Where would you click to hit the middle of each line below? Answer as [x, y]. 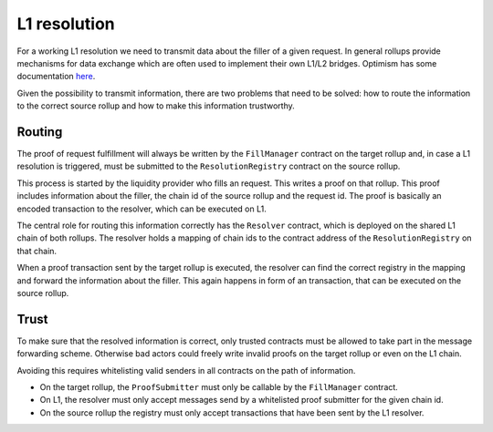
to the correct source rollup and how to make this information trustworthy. [156, 106]
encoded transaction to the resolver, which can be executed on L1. [142, 209]
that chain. [37, 251]
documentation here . [56, 77]
